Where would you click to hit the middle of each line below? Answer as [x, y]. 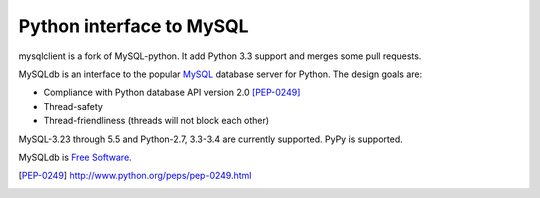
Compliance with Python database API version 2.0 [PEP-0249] [172, 92]
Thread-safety [73, 106]
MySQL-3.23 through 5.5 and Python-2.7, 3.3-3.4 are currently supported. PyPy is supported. [211, 139]
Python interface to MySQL [133, 26]
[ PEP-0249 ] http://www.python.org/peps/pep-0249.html [135, 176]
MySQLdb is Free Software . [75, 157]
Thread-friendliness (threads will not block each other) [156, 121]
